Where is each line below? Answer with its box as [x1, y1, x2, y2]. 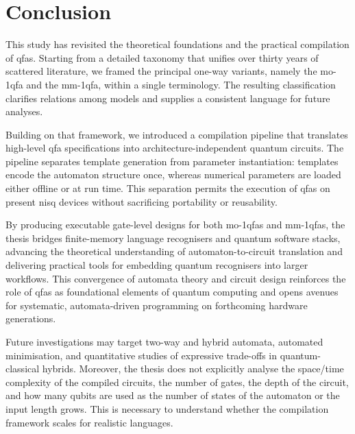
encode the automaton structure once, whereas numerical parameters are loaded [5, 167, 341, 182]
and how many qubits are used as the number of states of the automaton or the [5, 388, 340, 402]
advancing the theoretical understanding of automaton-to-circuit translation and [5, 244, 343, 258]
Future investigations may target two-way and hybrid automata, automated [5, 335, 323, 348]
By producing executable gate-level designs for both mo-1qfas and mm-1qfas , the [5, 217, 345, 232]
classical [5, 361, 40, 376]
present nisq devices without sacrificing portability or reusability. [5, 194, 278, 208]
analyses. [5, 104, 43, 119]
